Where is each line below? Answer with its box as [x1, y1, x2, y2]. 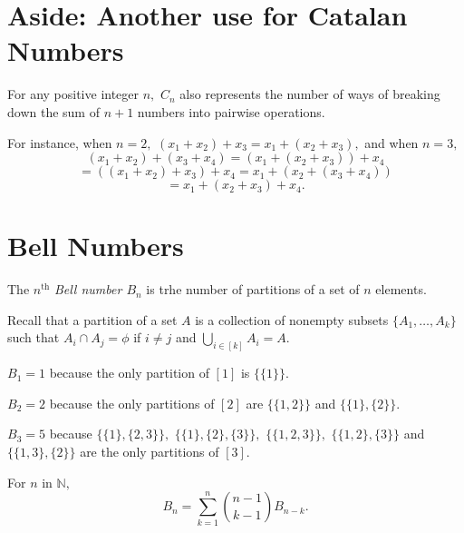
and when [364, 133, 419, 152]
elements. [375, 280, 427, 299]
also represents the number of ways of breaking [179, 84, 440, 104]
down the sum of [7, 102, 100, 121]
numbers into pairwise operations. [137, 102, 325, 121]
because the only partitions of [49, 393, 215, 412]
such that [7, 328, 60, 347]
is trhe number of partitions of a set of [146, 280, 360, 299]
